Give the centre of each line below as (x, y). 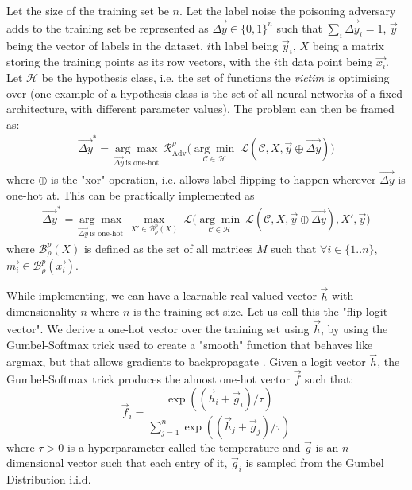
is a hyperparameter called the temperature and (184, 447)
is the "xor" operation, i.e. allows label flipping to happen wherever (214, 179)
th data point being (325, 62)
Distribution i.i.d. (49, 479)
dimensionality (42, 311)
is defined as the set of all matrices (168, 248)
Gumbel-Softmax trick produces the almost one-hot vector (148, 379)
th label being (245, 45)
